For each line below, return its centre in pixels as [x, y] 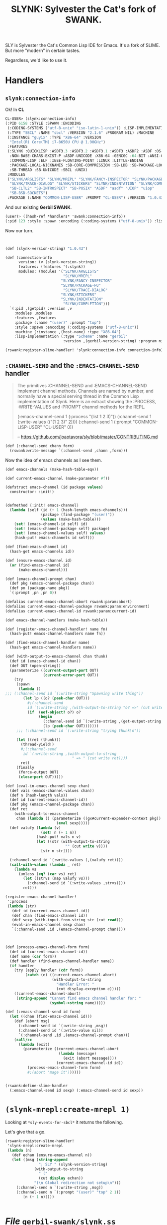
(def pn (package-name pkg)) [40, 588]
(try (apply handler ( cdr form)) [49, 970]
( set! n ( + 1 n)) [59, 832]
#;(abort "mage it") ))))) [54, 1072]
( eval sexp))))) [73, 823]
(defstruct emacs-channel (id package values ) [54, 487]
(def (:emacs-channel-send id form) [43, 1012]
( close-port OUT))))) [41, 777]
